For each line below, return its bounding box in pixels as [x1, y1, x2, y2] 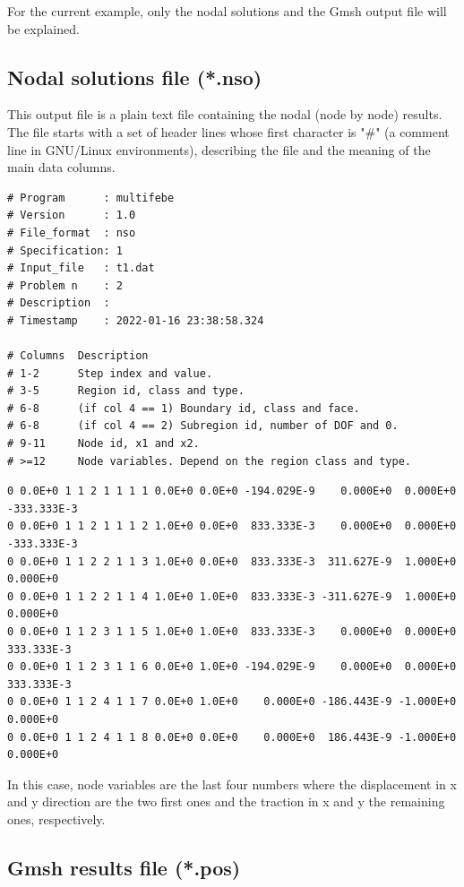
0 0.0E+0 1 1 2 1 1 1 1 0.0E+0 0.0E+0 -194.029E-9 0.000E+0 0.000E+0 [7, 485, 457, 498]
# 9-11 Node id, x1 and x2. [7, 437, 200, 451]
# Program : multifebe [7, 191, 175, 204]
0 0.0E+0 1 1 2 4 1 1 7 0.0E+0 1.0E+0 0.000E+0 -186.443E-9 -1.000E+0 [7, 695, 457, 709]
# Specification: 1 [7, 244, 123, 257]
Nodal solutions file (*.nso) [7, 63, 262, 90]
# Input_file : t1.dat [7, 262, 155, 275]
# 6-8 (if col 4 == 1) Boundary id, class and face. [7, 401, 360, 415]
